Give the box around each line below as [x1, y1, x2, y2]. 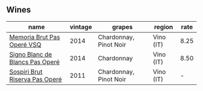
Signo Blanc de [9, 50, 53, 58]
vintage [69, 22, 92, 31]
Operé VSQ [9, 40, 42, 49]
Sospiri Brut [9, 67, 43, 76]
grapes [112, 22, 133, 31]
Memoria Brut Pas [9, 33, 60, 41]
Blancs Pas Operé [9, 57, 60, 66]
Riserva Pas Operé [9, 75, 62, 83]
